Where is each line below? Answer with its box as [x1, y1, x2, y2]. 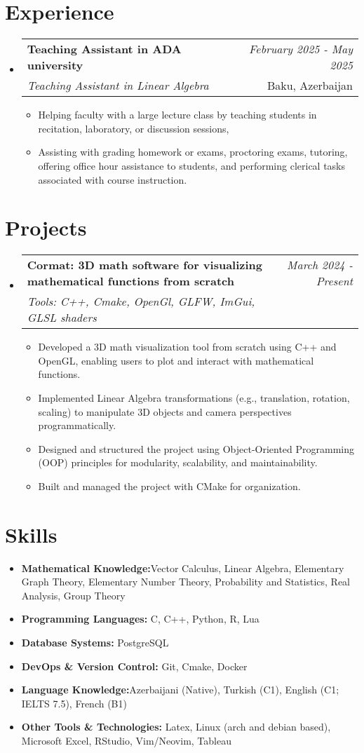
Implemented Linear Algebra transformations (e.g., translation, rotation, [38, 391, 350, 405]
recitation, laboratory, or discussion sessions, [38, 121, 229, 135]
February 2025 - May [249, 41, 353, 57]
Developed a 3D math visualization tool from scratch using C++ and [38, 339, 337, 354]
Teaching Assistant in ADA [27, 41, 182, 57]
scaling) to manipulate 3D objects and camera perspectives [38, 404, 292, 419]
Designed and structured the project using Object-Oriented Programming [38, 441, 355, 456]
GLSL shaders [27, 309, 97, 326]
